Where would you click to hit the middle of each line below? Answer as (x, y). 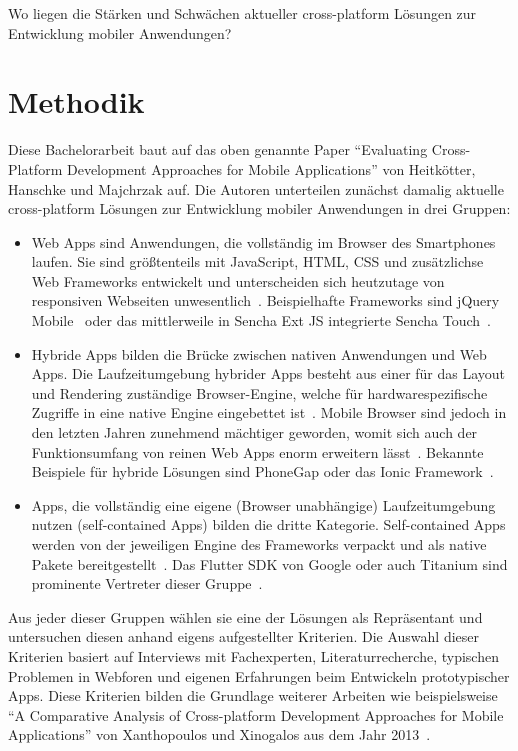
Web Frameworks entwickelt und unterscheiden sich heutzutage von (238, 280)
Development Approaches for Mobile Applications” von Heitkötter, (271, 168)
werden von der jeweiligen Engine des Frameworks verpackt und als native (259, 544)
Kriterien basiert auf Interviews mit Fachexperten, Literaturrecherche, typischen (253, 655)
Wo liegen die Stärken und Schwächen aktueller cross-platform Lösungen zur (242, 13)
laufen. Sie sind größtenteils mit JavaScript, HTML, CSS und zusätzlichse (257, 261)
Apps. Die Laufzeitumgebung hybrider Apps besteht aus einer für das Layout (268, 373)
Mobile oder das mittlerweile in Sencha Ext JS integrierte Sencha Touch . (261, 320)
